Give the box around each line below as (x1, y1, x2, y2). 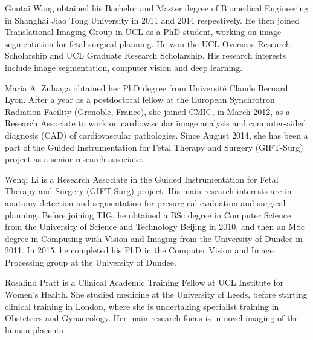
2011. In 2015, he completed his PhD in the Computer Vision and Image (5, 244, 274, 257)
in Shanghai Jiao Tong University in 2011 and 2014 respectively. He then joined (5, 13, 300, 26)
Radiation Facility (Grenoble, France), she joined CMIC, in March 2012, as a (5, 105, 290, 117)
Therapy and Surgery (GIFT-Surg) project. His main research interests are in (5, 185, 292, 197)
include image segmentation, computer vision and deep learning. (5, 60, 243, 73)
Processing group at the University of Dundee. (5, 255, 176, 268)
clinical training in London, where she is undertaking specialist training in (5, 299, 279, 312)
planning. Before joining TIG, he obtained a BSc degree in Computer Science (5, 208, 291, 221)
